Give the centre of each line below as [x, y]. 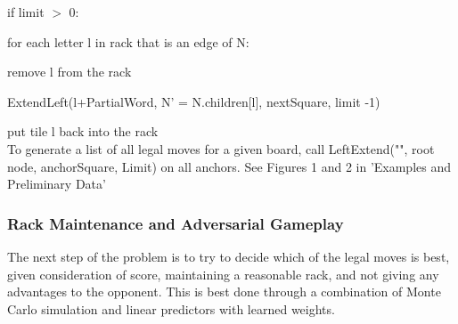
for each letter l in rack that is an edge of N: [128, 41]
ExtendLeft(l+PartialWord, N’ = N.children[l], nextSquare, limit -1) [194, 101]
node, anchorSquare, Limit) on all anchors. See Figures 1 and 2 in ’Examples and [229, 166]
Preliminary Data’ [57, 184]
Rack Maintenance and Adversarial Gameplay [176, 223]
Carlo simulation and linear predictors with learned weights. [171, 308]
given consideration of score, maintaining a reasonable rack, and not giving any [223, 274]
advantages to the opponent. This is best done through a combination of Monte [224, 292]
